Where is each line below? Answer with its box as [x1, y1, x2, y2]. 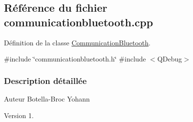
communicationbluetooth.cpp [4, 14, 153, 29]
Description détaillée [4, 74, 87, 86]
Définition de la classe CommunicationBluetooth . [4, 37, 151, 47]
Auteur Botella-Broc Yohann [4, 94, 90, 103]
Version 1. [4, 110, 34, 120]
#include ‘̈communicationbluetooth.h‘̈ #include [4, 54, 146, 64]
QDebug [157, 54, 182, 64]
